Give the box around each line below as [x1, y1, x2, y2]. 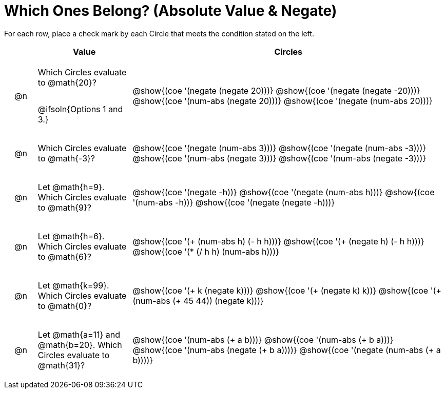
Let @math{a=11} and [37, 329, 121, 340]
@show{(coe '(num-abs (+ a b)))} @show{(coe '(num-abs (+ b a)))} [132, 334, 394, 345]
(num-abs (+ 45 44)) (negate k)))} [132, 295, 264, 306]
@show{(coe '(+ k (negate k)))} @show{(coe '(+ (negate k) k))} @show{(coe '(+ [132, 285, 441, 296]
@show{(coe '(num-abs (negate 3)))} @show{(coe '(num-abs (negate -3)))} [132, 153, 427, 163]
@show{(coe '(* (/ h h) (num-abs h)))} [132, 246, 279, 257]
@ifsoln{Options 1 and [37, 104, 123, 114]
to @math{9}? [37, 202, 91, 213]
